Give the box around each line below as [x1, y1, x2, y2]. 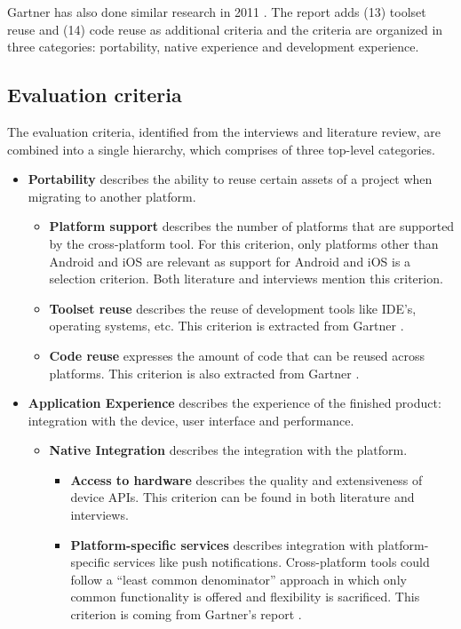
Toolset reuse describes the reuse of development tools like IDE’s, [49, 299, 417, 317]
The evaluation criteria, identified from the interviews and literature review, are [7, 122, 441, 140]
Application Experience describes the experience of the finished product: [28, 394, 441, 412]
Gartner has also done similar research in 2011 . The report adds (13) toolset [7, 3, 426, 20]
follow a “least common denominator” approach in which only [70, 569, 407, 588]
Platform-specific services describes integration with [70, 535, 374, 553]
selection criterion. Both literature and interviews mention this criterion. [49, 269, 443, 288]
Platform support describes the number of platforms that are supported [49, 217, 455, 235]
